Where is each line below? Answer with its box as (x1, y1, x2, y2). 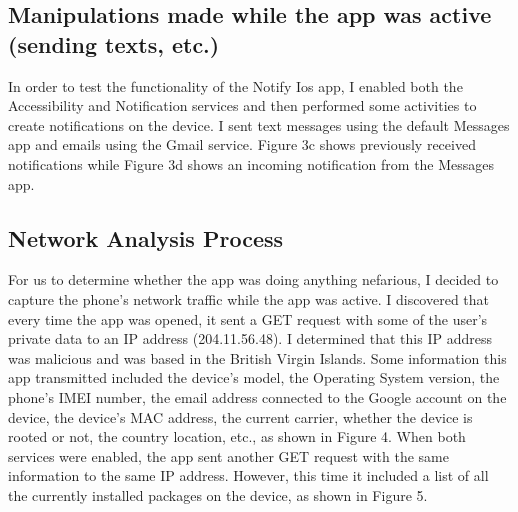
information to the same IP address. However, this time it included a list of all (8, 465, 489, 486)
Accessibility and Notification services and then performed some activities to (8, 95, 477, 116)
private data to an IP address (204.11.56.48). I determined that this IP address (8, 328, 492, 349)
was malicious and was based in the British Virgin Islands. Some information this (8, 347, 507, 368)
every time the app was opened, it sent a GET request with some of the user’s (8, 308, 488, 329)
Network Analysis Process (8, 222, 284, 253)
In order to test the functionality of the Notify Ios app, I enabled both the (8, 75, 463, 96)
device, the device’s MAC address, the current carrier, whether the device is (8, 406, 473, 427)
